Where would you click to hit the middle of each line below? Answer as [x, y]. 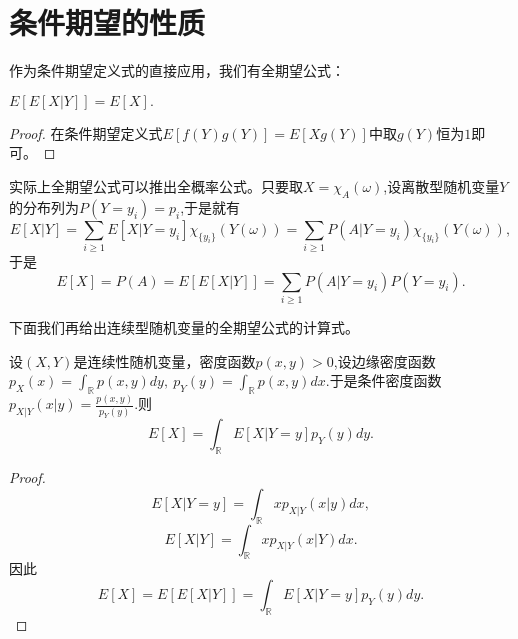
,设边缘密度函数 [384, 360]
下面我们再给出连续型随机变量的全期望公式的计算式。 [184, 326]
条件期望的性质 [107, 22]
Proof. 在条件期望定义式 [86, 132]
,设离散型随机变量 [441, 185]
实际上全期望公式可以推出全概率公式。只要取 [156, 185]
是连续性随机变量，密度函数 [164, 360]
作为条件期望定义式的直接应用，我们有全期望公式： [177, 70]
